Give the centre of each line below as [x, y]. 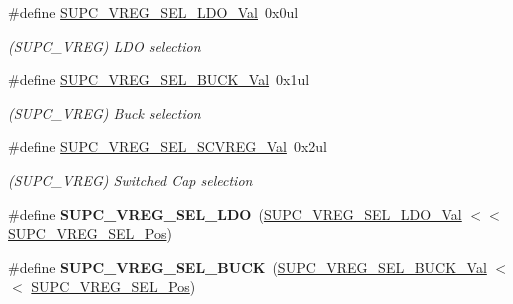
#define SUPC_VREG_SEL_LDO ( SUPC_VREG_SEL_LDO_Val [235, 213]
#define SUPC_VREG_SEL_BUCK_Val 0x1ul [159, 79]
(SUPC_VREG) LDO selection [104, 45]
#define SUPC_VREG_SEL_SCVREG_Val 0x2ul [167, 146]
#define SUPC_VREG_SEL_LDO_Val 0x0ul [153, 12]
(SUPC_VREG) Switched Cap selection [130, 179]
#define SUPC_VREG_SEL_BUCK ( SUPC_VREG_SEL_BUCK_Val [247, 266]
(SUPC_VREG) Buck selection [104, 112]
